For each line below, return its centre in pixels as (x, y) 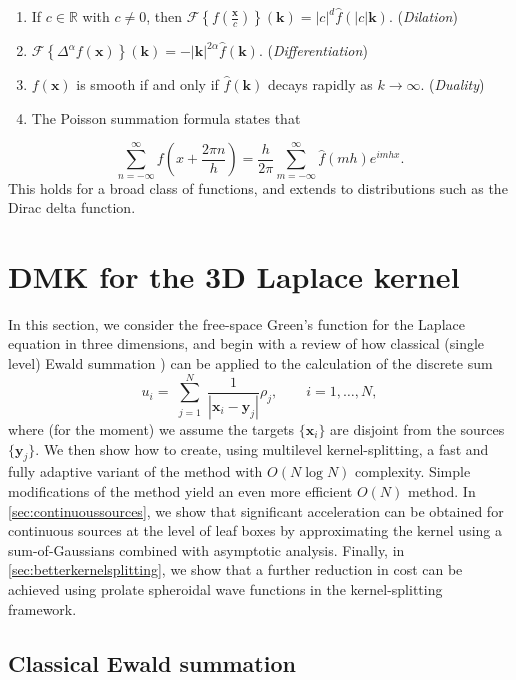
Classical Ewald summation (152, 662)
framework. (42, 608)
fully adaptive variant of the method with (135, 471)
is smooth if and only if (147, 84)
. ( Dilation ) (423, 16)
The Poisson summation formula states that (166, 117)
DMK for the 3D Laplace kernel (234, 275)
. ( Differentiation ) (313, 50)
